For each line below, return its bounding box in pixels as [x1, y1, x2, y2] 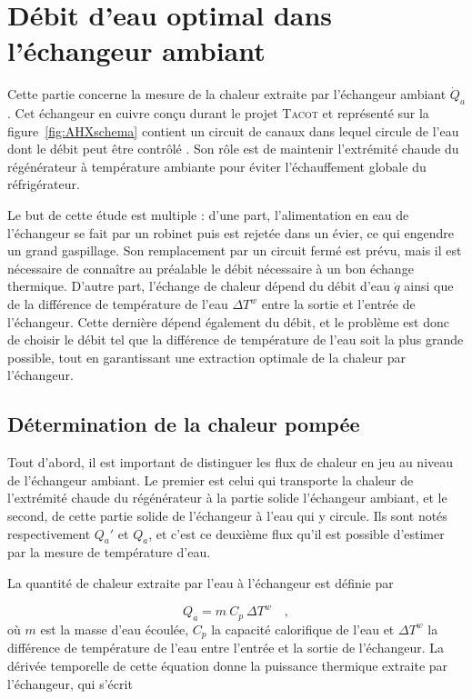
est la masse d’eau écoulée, [40, 619, 189, 638]
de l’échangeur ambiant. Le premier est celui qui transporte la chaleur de [7, 470, 414, 489]
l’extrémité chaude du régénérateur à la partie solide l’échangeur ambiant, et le [7, 488, 447, 507]
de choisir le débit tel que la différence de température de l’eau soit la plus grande [7, 330, 464, 349]
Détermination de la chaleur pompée [7, 410, 360, 438]
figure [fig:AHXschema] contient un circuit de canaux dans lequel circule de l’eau [7, 121, 459, 140]
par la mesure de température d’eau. [7, 543, 211, 562]
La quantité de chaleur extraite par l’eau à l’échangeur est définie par [7, 573, 394, 592]
